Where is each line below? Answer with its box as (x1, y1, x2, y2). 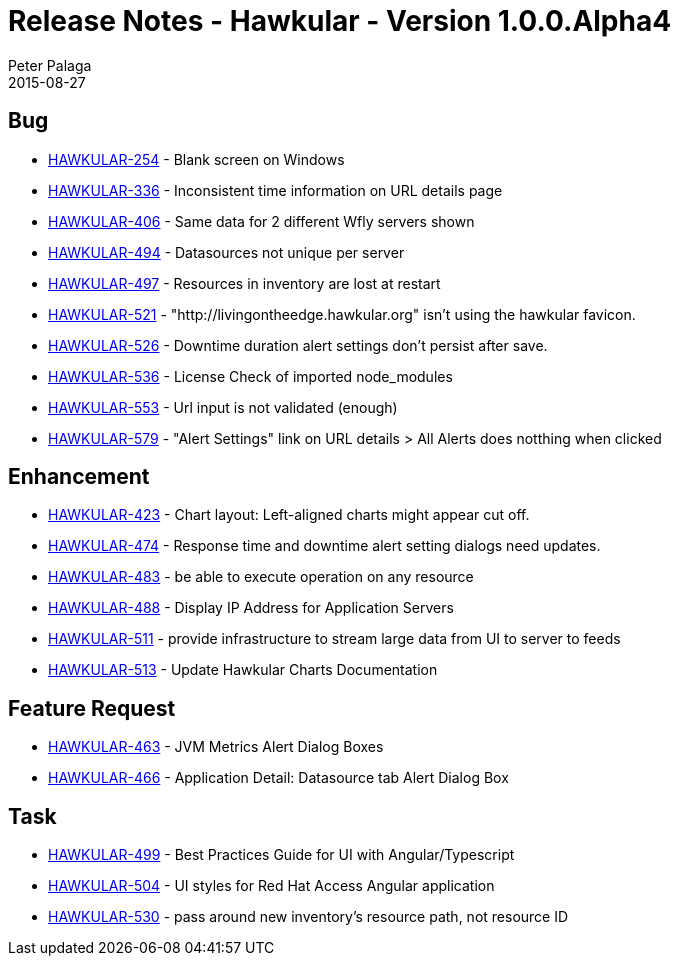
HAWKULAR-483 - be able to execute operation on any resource (48, 568, 474, 586)
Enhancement (8, 464, 150, 490)
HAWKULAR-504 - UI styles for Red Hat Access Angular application (48, 877, 495, 895)
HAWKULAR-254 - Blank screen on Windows (48, 150, 345, 168)
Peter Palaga (8, 56, 92, 74)
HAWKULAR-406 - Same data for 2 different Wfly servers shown (48, 212, 475, 230)
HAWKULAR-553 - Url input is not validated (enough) (48, 398, 398, 416)
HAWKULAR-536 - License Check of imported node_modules (48, 367, 453, 385)
